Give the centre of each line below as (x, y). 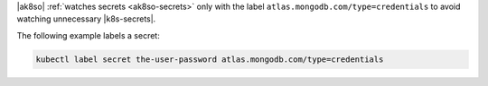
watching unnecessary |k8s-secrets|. (86, 19)
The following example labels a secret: (88, 35)
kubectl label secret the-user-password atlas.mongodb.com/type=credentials (210, 59)
